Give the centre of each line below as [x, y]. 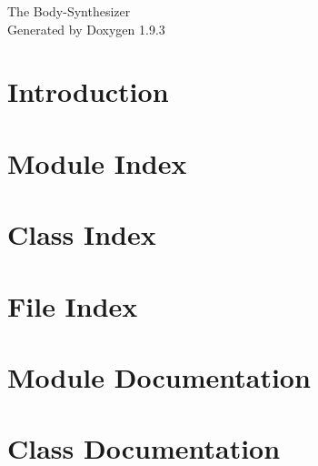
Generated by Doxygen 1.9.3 [86, 29]
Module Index [97, 162]
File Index [73, 305]
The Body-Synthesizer [69, 11]
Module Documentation [159, 376]
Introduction [88, 91]
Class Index [82, 234]
